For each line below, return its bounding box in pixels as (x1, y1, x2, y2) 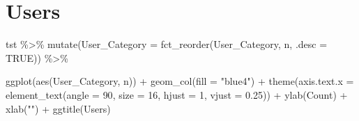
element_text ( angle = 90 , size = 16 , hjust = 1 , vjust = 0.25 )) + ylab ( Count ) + (6, 87, 348, 102)
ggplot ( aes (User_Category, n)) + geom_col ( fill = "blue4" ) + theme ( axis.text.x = (6, 74, 354, 88)
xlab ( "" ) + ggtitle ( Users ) (6, 101, 111, 115)
